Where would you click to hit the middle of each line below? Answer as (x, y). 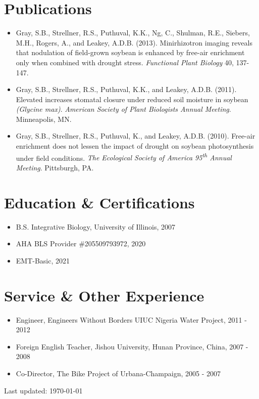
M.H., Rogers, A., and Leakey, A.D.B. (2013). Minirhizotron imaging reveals (134, 42)
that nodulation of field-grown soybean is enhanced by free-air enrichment (130, 52)
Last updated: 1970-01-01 (43, 390)
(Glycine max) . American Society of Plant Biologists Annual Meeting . (123, 109)
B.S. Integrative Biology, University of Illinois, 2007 (96, 226)
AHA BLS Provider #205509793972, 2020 (81, 243)
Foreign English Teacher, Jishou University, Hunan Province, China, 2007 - (132, 346)
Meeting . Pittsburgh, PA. (55, 167)
